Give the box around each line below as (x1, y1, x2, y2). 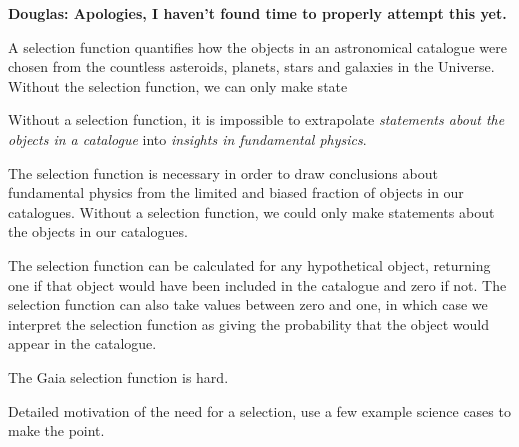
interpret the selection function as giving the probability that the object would (8, 313, 489, 334)
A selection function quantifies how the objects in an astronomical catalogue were (8, 36, 507, 57)
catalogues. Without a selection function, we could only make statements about (8, 201, 495, 222)
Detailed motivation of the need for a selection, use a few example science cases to (8, 400, 511, 421)
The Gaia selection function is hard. (8, 366, 229, 387)
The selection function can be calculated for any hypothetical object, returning (8, 254, 491, 275)
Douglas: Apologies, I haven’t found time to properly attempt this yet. (8, 3, 507, 23)
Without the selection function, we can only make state (8, 75, 348, 96)
